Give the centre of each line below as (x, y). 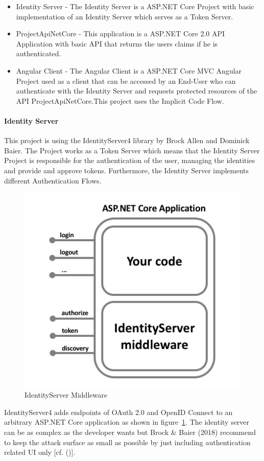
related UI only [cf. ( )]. (40, 452)
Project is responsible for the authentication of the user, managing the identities (130, 160)
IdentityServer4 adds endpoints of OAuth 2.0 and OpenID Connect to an (118, 412)
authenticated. (39, 53)
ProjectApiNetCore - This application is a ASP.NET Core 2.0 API (121, 33)
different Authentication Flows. (53, 180)
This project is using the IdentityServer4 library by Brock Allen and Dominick (127, 140)
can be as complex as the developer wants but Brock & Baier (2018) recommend (130, 432)
